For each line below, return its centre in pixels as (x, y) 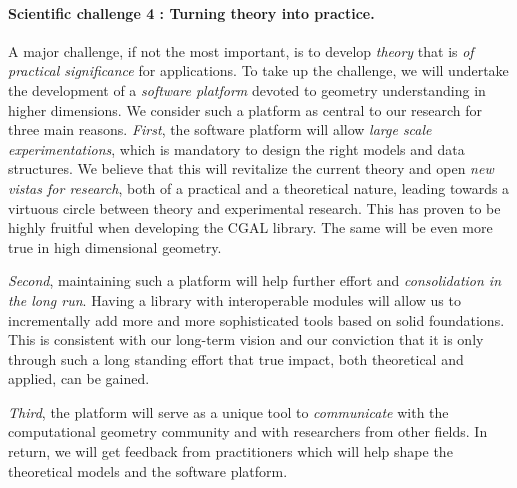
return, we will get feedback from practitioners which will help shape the (230, 451)
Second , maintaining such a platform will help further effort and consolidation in (255, 280)
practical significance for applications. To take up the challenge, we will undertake (258, 70)
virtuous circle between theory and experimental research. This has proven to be (254, 207)
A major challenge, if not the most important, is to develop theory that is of (241, 50)
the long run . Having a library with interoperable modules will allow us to (234, 299)
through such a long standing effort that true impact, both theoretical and (236, 358)
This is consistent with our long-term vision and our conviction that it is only (246, 339)
